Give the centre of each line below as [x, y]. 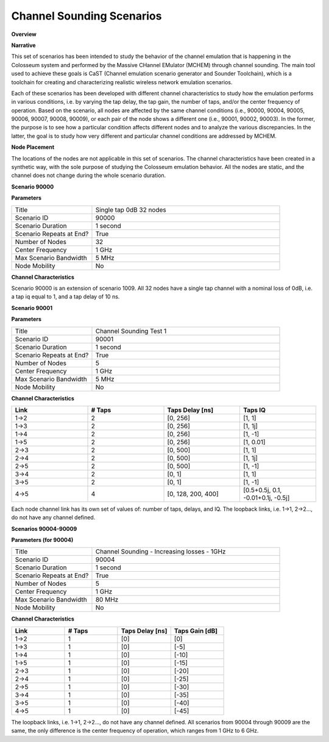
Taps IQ [254, 410]
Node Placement [33, 147]
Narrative [23, 45]
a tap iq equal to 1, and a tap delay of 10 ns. [65, 297]
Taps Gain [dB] [196, 630]
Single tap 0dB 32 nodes [131, 209]
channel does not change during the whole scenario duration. [89, 175]
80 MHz [107, 600]
